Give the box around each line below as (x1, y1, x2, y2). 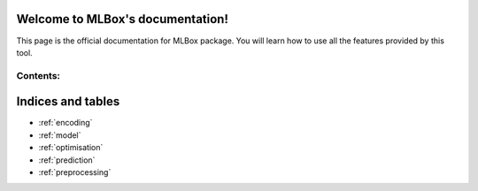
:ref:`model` (38, 129, 81, 141)
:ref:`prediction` (38, 155, 96, 165)
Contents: (16, 69, 61, 81)
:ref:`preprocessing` (38, 166, 112, 177)
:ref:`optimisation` (38, 142, 104, 153)
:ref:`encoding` (38, 118, 93, 128)
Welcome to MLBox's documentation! (16, 11, 229, 27)
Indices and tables (16, 94, 120, 110)
